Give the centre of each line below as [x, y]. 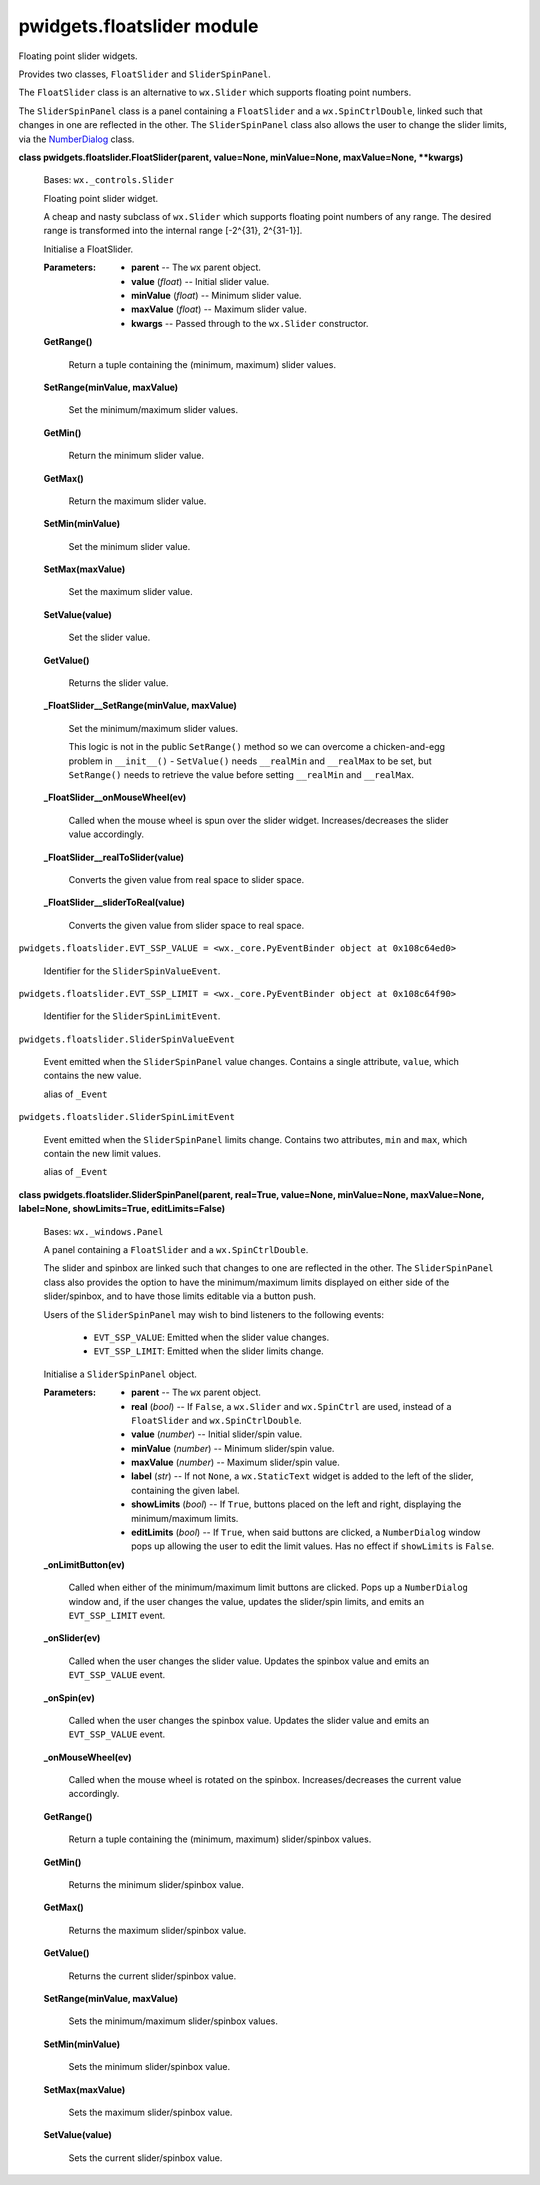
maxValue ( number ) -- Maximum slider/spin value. [235, 1462]
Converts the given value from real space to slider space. [186, 879]
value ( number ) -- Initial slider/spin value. [217, 1434]
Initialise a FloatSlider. [88, 249]
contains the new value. [92, 1076]
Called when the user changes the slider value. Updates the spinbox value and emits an [249, 1661]
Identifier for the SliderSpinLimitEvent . [132, 1016]
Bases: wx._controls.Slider [109, 180]
